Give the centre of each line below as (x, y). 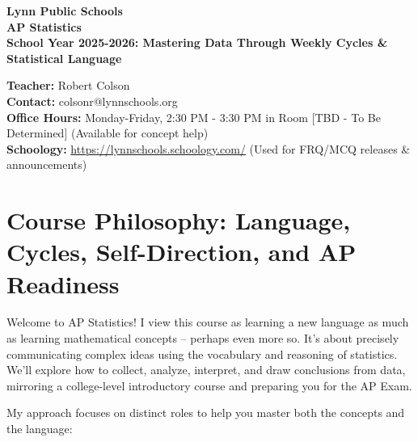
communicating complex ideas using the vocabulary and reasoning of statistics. (202, 354)
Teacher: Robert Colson (68, 85)
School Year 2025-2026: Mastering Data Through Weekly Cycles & (197, 42)
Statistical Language (64, 58)
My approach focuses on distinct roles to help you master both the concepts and (206, 413)
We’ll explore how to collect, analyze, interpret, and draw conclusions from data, (206, 370)
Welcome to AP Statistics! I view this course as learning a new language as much (208, 322)
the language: (40, 428)
